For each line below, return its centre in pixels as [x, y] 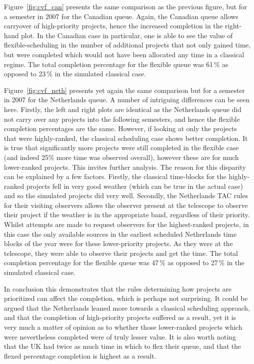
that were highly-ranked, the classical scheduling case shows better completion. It [126, 138]
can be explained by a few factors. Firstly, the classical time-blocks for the [115, 176]
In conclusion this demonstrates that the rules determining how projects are [118, 288]
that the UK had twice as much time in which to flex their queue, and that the [123, 346]
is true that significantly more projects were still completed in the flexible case [121, 148]
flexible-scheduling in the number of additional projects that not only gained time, [127, 45]
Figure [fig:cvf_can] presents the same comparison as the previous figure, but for [126, 6]
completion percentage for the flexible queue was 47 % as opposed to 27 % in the [124, 262]
